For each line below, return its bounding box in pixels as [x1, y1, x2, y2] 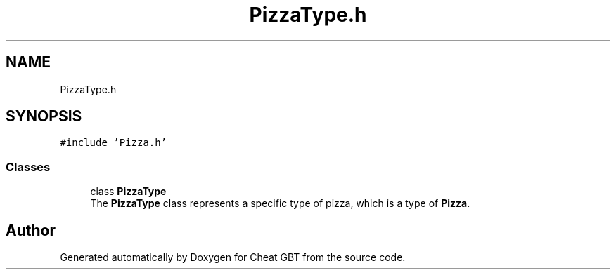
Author [6, 221, 56, 239]
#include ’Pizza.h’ [60, 137, 167, 149]
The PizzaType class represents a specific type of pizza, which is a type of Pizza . [90, 197, 470, 210]
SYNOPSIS [6, 107, 82, 126]
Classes [6, 159, 51, 174]
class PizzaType [90, 185, 167, 198]
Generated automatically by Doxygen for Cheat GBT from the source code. [60, 251, 406, 264]
